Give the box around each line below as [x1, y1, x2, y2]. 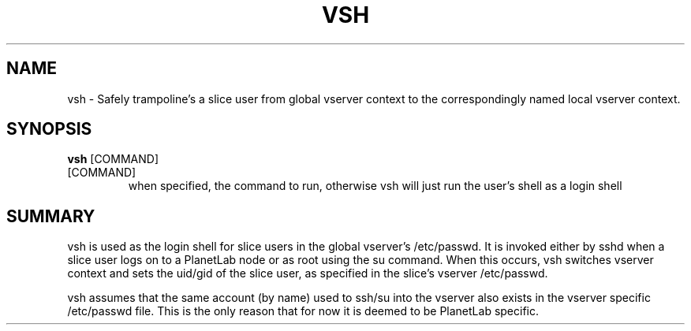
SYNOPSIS [6, 119, 92, 139]
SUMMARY [6, 206, 95, 226]
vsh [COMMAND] [67, 152, 159, 166]
